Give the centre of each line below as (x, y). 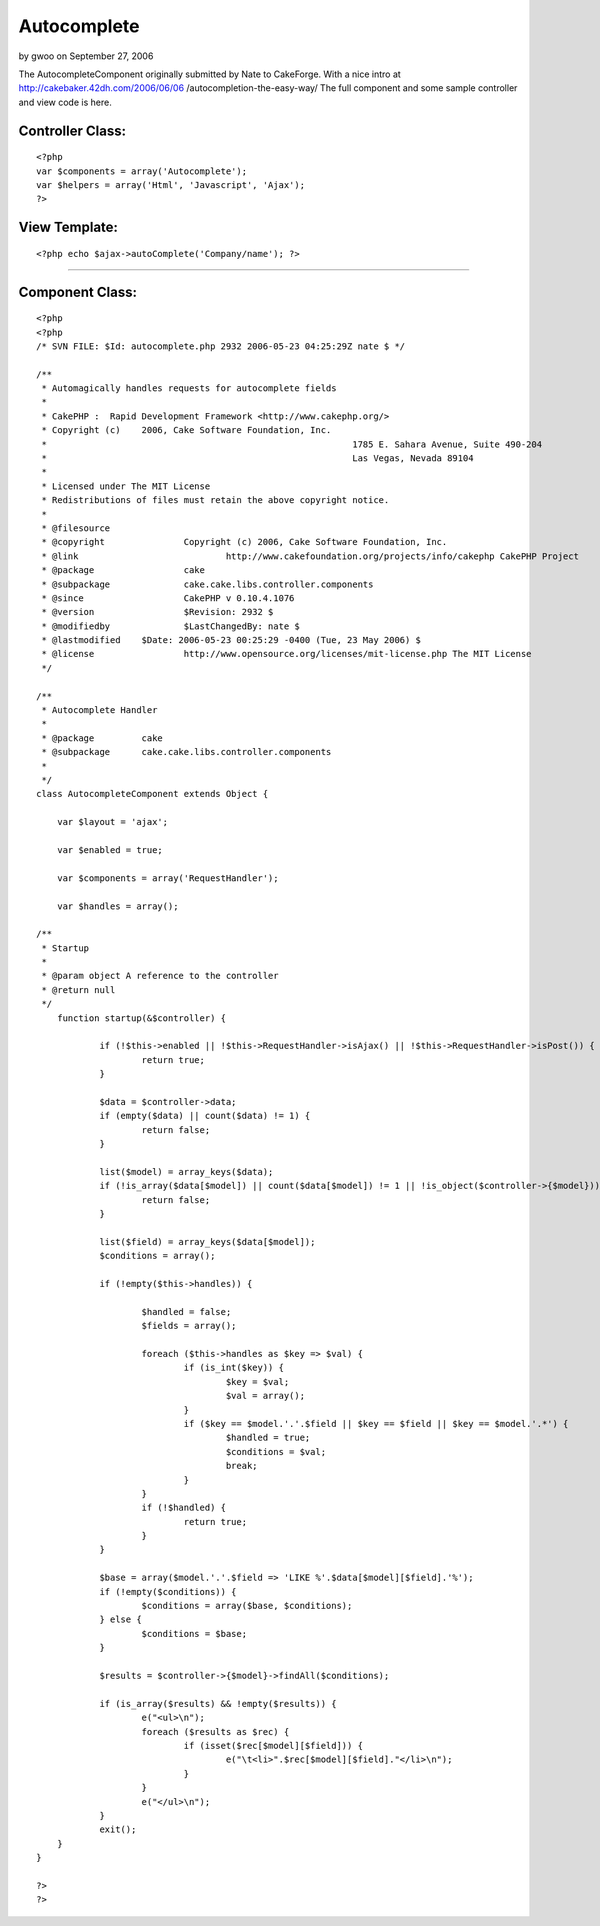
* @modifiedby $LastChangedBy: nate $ (170, 626)
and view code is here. (65, 102)
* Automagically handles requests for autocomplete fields (189, 388)
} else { (120, 1619)
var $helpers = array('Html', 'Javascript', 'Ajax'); (170, 184)
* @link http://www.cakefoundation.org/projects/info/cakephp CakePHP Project (310, 556)
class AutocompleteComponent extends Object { (152, 794)
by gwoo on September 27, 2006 (86, 56)
